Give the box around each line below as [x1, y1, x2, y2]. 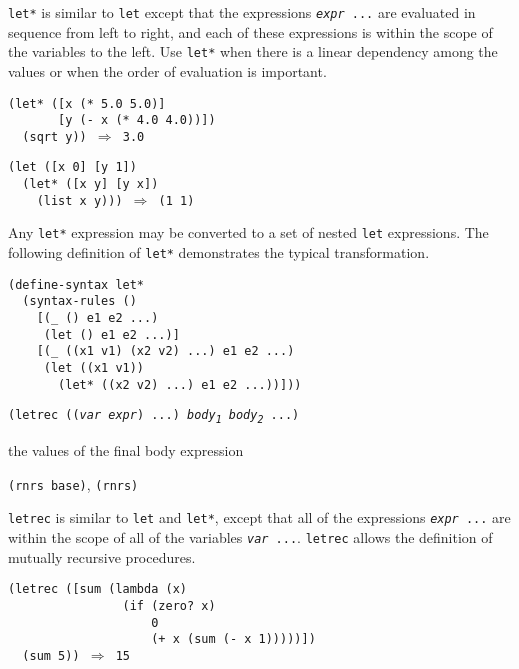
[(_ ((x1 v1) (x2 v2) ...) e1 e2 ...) [36, 344, 295, 359]
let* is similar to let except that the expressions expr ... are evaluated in [8, 2, 476, 22]
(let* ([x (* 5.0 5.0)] [8, 96, 166, 111]
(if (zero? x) [122, 598, 216, 613]
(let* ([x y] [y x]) [22, 177, 159, 192]
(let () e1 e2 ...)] [43, 327, 180, 342]
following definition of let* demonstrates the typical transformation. [8, 242, 430, 263]
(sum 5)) [22, 648, 80, 663]
